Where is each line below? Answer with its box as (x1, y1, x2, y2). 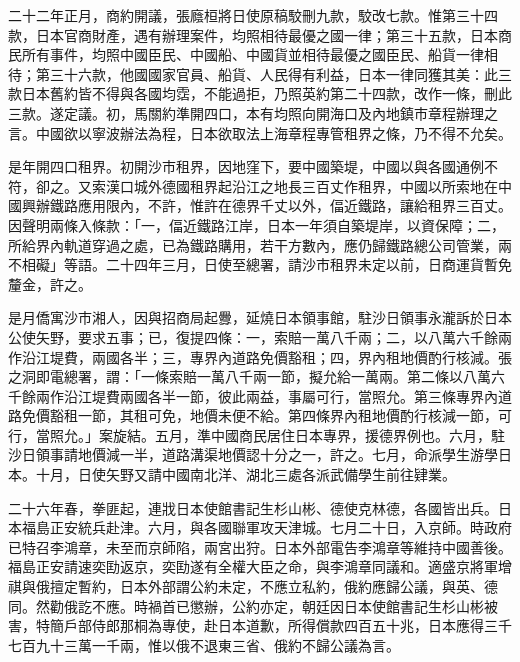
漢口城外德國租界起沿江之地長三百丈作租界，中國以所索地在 (105, 175, 498, 196)
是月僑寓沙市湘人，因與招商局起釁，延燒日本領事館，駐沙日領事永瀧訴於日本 (8, 307, 512, 328)
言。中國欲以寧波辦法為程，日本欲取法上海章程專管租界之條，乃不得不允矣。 (8, 122, 512, 143)
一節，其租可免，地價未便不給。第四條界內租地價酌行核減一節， (77, 405, 498, 426)
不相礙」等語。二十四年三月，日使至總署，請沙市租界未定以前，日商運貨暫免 (8, 254, 512, 275)
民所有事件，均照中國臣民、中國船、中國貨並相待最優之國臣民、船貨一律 (8, 44, 484, 65)
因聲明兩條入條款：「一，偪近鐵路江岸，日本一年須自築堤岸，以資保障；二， (8, 214, 505, 235)
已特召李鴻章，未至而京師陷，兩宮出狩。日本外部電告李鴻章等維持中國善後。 (8, 536, 512, 557)
